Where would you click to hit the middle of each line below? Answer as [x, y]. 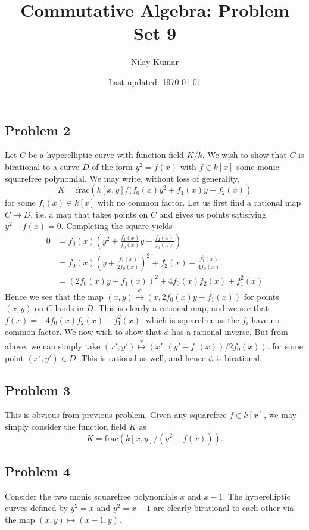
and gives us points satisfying [213, 214]
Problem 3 [38, 390]
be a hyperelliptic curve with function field [106, 155]
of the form [112, 166]
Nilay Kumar [155, 62]
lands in [69, 308]
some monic [258, 166]
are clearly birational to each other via [224, 508]
